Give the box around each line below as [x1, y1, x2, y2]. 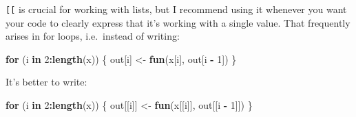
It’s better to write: [6, 75, 87, 89]
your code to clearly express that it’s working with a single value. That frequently [6, 15, 350, 29]
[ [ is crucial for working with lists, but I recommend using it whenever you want [6, 2, 347, 16]
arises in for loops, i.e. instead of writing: [6, 29, 180, 43]
